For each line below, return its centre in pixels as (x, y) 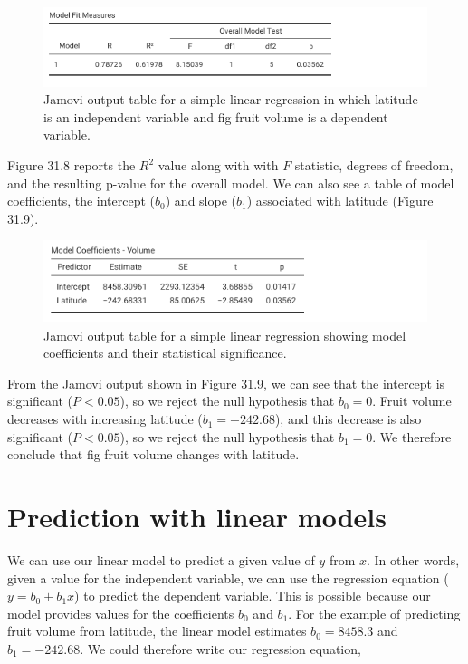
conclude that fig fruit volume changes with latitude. (153, 454)
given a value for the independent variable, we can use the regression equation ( (228, 577)
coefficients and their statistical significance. (165, 353)
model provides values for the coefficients (121, 613)
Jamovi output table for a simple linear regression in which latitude (231, 99)
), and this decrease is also (348, 419)
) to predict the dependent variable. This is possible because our (253, 596)
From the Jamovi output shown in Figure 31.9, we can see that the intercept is (226, 383)
